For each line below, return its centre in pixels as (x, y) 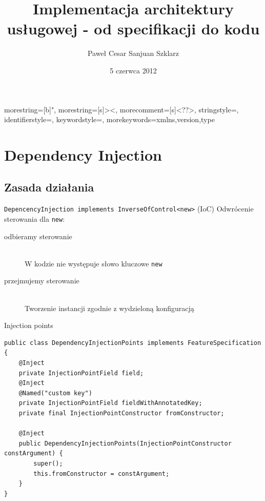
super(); (48, 463)
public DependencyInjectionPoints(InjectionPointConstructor (125, 443)
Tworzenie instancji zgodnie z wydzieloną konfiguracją (109, 308)
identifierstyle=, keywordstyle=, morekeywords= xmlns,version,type (109, 119)
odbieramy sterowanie (38, 236)
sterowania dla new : (35, 218)
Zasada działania (49, 187)
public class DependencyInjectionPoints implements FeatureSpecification (133, 343)
